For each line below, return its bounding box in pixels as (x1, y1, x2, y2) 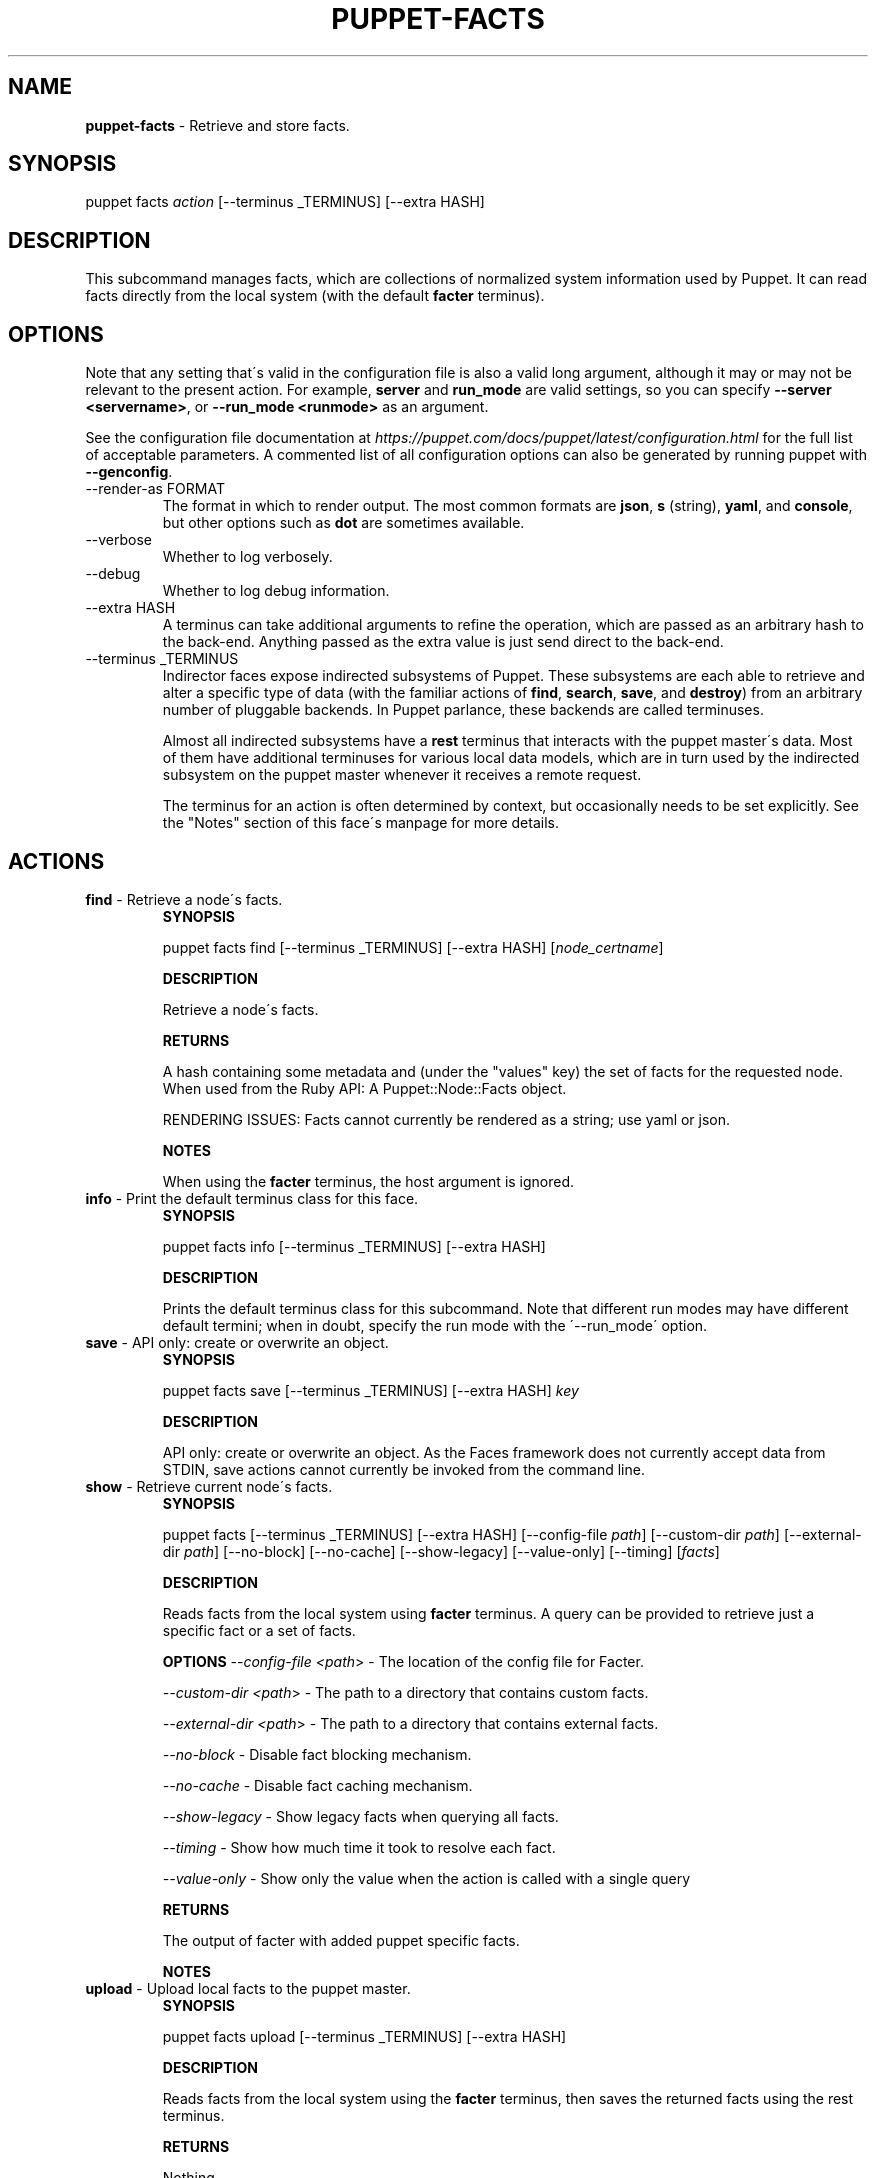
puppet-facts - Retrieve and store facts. (85, 116, 350, 134)
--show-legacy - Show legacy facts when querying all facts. (162, 1807, 559, 1825)
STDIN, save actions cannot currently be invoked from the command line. (162, 1460, 645, 1478)
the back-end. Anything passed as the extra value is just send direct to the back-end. (162, 633, 724, 651)
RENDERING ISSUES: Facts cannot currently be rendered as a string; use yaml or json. (162, 1110, 731, 1128)
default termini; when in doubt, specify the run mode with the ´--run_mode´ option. (162, 1316, 708, 1334)
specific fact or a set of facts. (162, 1621, 356, 1639)
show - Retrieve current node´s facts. (85, 1477, 333, 1495)
